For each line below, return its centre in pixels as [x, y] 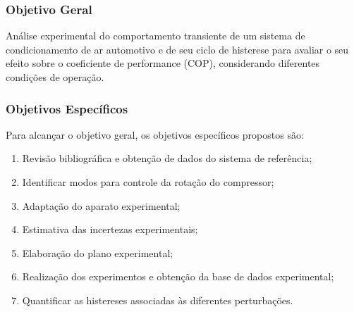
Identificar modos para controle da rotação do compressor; [148, 182]
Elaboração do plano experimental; [98, 252]
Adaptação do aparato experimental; [101, 205]
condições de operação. [55, 77]
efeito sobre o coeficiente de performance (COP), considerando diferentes [163, 63]
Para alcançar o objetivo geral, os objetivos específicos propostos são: [155, 134]
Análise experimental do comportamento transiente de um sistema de [155, 36]
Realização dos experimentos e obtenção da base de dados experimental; [178, 276]
